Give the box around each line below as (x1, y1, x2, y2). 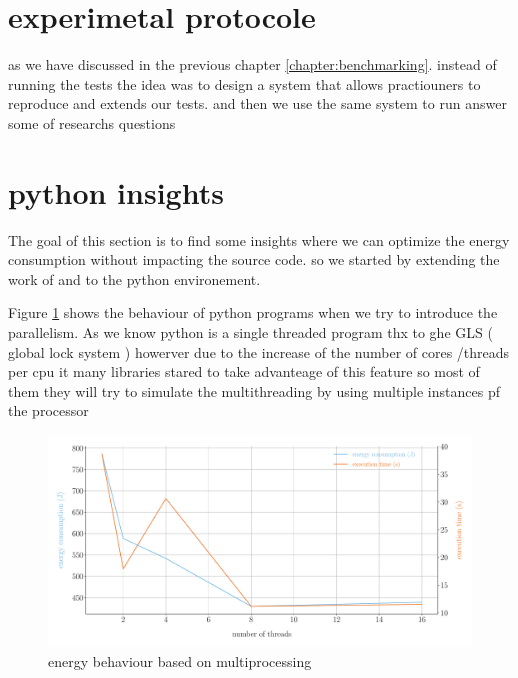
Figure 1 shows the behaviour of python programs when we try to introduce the (8, 302, 498, 323)
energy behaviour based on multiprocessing (48, 650, 312, 671)
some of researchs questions (8, 112, 176, 133)
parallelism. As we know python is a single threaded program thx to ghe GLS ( (8, 322, 493, 342)
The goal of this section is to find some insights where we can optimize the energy (8, 229, 510, 250)
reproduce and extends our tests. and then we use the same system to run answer (8, 93, 507, 114)
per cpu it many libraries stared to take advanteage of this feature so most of (8, 361, 480, 382)
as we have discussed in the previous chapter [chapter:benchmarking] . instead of (8, 54, 497, 75)
